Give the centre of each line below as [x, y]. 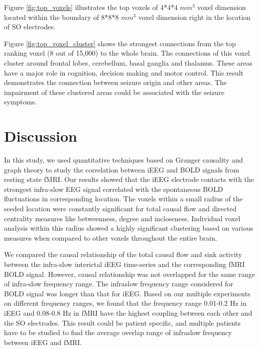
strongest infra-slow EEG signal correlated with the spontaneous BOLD [114, 189]
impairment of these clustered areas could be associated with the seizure [114, 92]
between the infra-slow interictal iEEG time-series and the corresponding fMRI [125, 264]
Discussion [41, 136]
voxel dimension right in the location [194, 17]
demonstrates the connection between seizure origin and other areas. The [116, 82]
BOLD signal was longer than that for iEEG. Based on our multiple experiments [127, 293]
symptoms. [20, 102]
